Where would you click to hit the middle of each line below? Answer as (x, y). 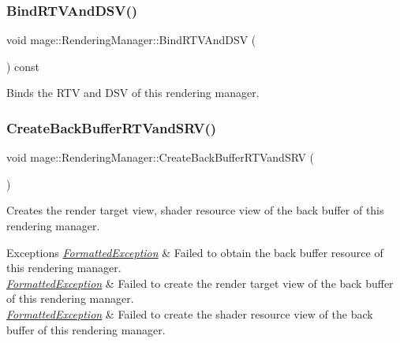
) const (23, 66)
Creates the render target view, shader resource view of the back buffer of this (195, 210)
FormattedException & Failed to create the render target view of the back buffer (200, 283)
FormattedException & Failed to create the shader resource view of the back (190, 313)
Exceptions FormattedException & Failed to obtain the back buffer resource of (195, 252)
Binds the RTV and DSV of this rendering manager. (133, 93)
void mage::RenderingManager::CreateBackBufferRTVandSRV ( (161, 157)
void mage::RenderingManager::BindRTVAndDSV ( (131, 40)
